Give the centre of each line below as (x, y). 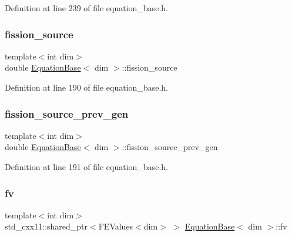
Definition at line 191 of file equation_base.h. (86, 167)
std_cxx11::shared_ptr (46, 226)
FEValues (116, 226)
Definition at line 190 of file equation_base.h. (86, 87)
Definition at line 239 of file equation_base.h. (86, 8)
